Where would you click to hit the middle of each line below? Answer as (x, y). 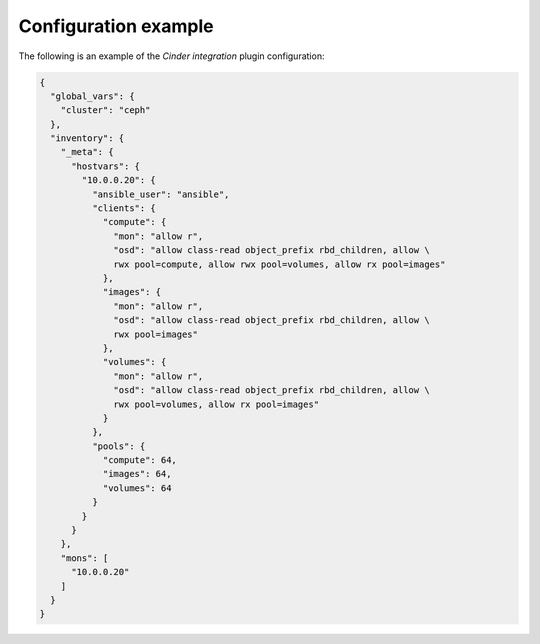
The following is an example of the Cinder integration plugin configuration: (171, 56)
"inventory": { (87, 138)
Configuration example (116, 26)
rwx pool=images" (156, 334)
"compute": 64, (139, 460)
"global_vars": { (92, 96)
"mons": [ (84, 558)
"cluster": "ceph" (105, 110)
